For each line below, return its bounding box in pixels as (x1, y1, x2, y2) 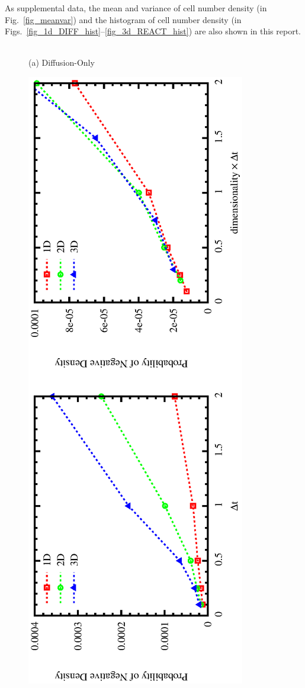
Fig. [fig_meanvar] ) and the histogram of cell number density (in (5, 13, 242, 25)
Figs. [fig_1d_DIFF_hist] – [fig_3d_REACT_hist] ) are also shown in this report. (5, 25, 301, 37)
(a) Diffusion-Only (28, 56, 95, 69)
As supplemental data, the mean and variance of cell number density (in (5, 2, 267, 14)
